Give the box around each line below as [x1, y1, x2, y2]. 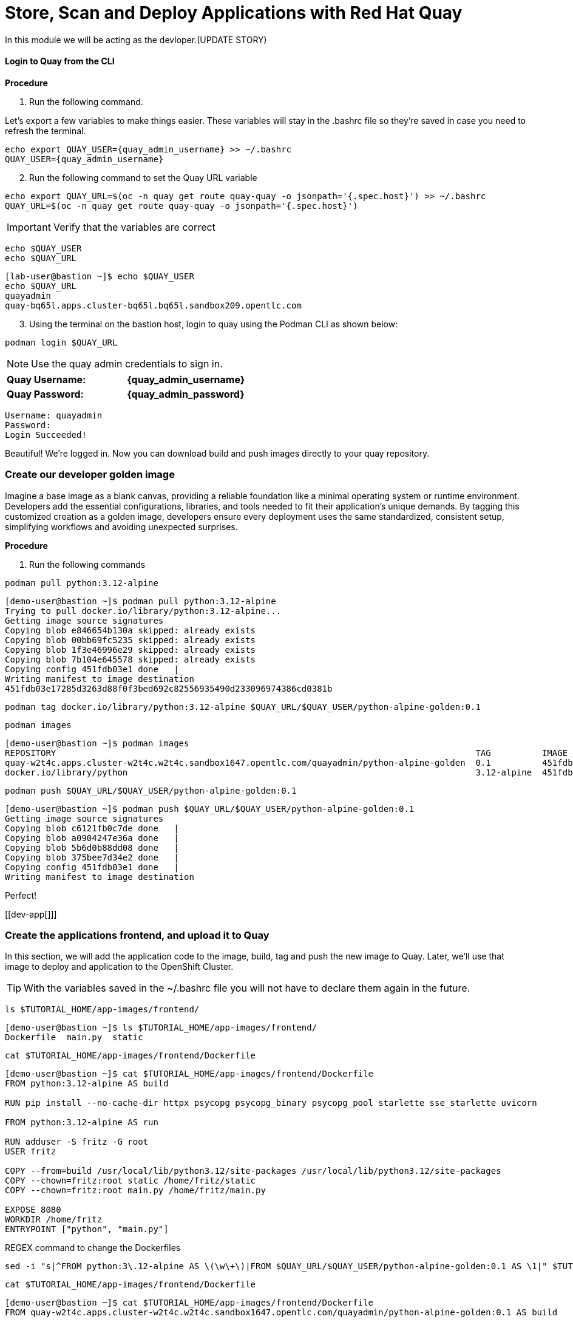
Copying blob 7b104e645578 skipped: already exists [5, 654, 256, 664]
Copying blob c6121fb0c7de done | [5, 823, 179, 833]
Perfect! [5, 890, 37, 901]
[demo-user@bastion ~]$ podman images [5, 738, 189, 748]
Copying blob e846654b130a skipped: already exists [5, 625, 256, 635]
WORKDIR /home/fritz [5, 1215, 103, 1225]
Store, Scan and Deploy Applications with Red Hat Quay [5, 2, 463, 23]
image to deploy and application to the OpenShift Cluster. [5, 961, 234, 972]
